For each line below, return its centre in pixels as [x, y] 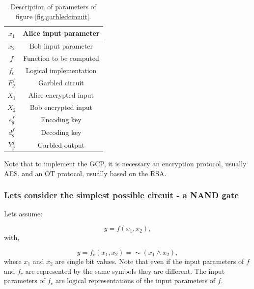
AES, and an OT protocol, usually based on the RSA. [85, 173]
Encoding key [61, 119]
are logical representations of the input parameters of [136, 280]
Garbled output [61, 144]
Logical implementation [61, 70]
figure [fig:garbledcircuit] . [54, 16]
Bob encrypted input [61, 107]
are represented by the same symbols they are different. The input [125, 271]
